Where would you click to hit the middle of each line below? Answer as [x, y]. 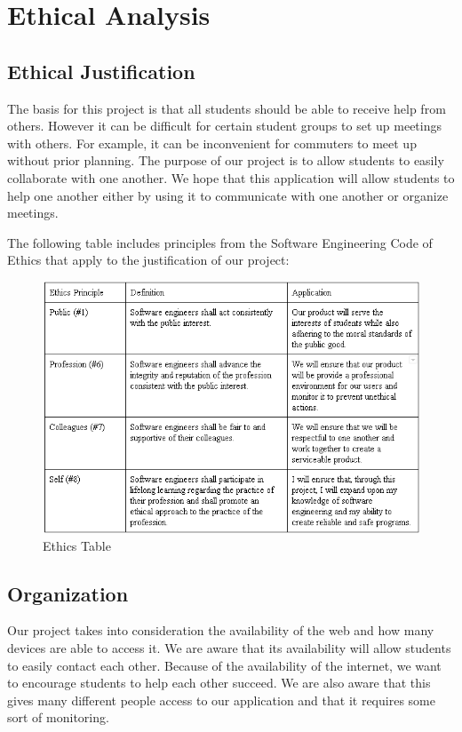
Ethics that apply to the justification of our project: [148, 260]
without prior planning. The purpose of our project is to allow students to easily [226, 160]
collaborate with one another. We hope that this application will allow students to [231, 177]
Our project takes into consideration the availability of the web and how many [221, 630]
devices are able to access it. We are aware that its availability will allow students [229, 648]
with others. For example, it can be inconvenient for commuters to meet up [212, 143]
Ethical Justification [101, 71]
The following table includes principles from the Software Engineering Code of [220, 242]
